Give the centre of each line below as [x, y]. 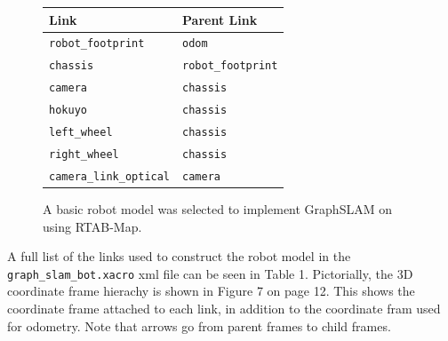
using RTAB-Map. [92, 226]
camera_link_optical [110, 176]
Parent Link [220, 19]
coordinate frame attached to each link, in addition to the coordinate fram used [224, 308]
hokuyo [68, 111]
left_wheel [81, 132]
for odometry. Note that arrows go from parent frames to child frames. [199, 325]
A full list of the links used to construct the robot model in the [179, 256]
